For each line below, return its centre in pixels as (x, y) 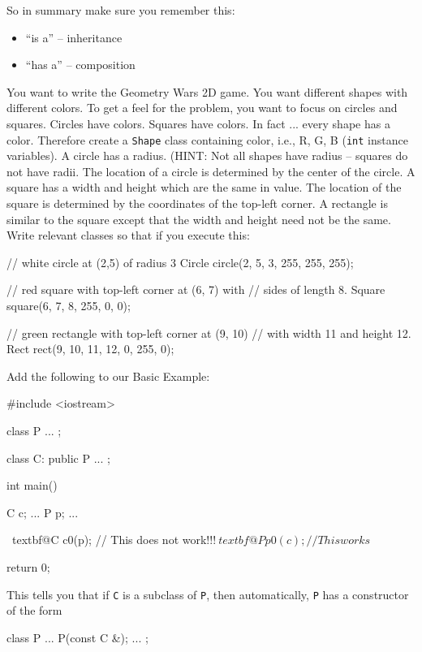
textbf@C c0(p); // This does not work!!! (114, 540)
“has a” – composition (80, 65)
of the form (34, 610)
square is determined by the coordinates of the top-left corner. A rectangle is (197, 203)
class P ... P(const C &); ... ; (78, 637)
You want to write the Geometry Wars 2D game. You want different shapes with (207, 91)
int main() (32, 485)
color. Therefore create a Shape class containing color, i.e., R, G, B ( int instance (207, 139)
